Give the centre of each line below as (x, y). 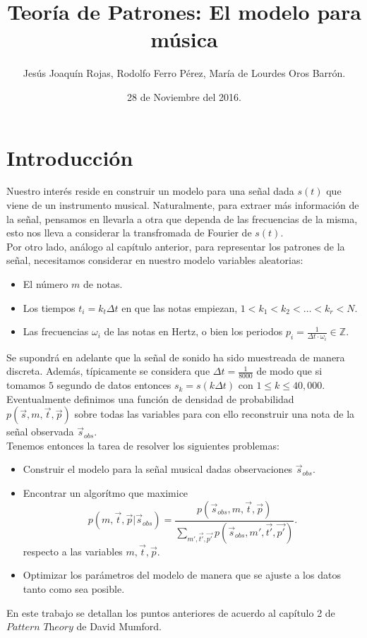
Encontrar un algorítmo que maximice (106, 493)
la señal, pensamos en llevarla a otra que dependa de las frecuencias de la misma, (182, 218)
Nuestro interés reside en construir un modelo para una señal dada (150, 191)
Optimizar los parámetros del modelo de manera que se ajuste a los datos (182, 575)
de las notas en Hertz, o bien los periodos (193, 331)
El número (46, 284)
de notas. (103, 284)
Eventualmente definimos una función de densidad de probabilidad (150, 398)
